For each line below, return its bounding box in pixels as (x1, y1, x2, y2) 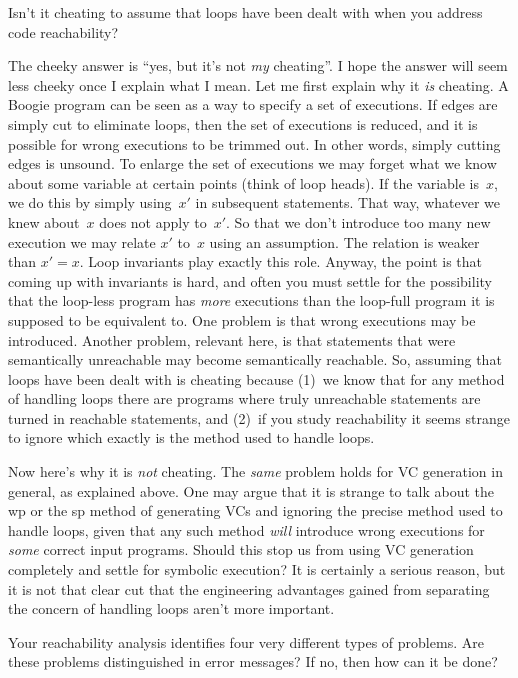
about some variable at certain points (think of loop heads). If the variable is (8, 172, 480, 193)
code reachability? (8, 21, 119, 42)
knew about (8, 211, 80, 232)
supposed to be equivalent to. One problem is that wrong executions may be (8, 309, 476, 330)
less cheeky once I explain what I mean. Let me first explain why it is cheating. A (8, 74, 509, 95)
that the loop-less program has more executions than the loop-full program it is (8, 290, 495, 311)
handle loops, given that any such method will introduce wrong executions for (8, 519, 485, 540)
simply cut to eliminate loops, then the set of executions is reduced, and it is (8, 113, 478, 134)
